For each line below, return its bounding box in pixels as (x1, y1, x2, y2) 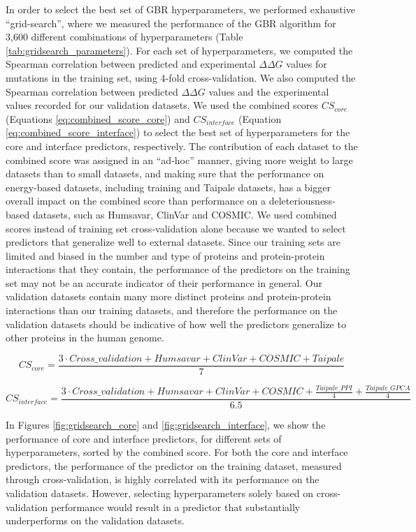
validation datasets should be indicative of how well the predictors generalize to (6, 316, 346, 331)
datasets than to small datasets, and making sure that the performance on (6, 166, 324, 181)
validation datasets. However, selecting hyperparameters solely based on (6, 486, 314, 501)
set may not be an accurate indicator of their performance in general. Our (6, 275, 323, 290)
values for (286, 57, 327, 71)
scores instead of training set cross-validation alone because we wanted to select (6, 221, 346, 235)
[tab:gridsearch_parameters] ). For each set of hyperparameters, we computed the (6, 43, 353, 57)
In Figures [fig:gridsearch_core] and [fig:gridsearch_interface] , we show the (6, 418, 326, 432)
